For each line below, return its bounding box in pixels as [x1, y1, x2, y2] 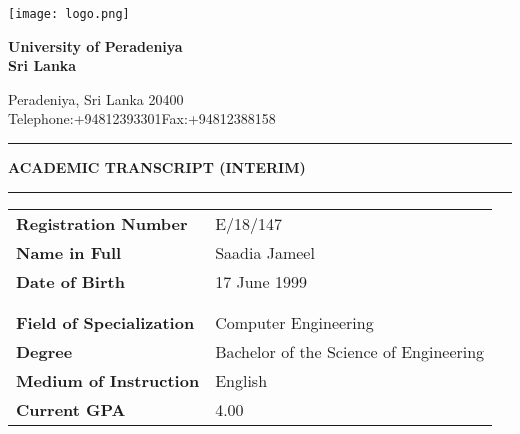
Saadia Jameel [215, 240, 315, 264]
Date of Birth [16, 269, 125, 293]
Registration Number [16, 211, 188, 235]
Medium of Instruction [16, 368, 200, 392]
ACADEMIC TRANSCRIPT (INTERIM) [8, 157, 306, 178]
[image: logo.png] [8, 7, 130, 21]
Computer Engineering [215, 310, 374, 334]
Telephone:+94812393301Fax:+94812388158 [8, 108, 276, 129]
